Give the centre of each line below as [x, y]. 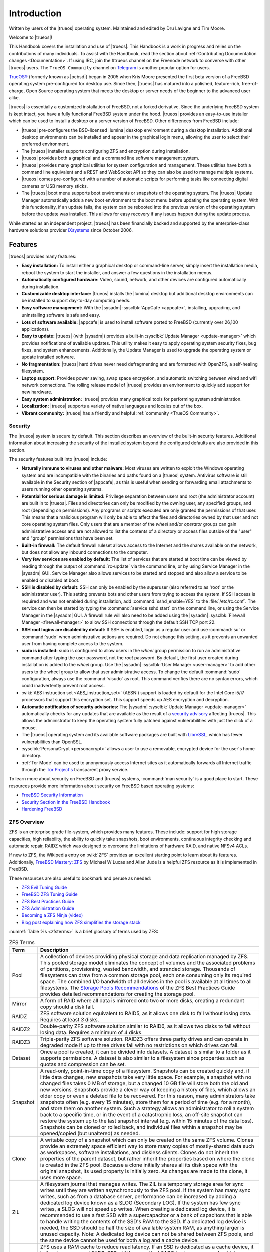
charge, [17, 91]
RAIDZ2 [21, 1029]
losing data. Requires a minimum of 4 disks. [92, 1033]
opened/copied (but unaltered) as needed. [90, 1133]
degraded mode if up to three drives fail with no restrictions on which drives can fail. [140, 1045]
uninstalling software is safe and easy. [61, 315]
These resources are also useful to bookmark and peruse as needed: [80, 878]
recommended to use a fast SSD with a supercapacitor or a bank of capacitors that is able [146, 1215]
